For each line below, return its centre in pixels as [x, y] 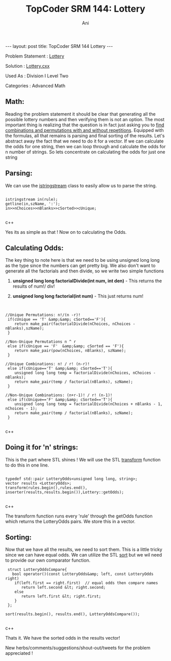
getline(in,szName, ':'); [33, 204]
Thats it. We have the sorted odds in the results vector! [63, 638]
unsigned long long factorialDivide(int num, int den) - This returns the [87, 281]
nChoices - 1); [21, 408]
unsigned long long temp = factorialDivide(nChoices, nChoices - [85, 373]
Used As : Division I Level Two [37, 76]
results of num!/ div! [34, 286]
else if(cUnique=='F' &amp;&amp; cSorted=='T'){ [60, 400]
